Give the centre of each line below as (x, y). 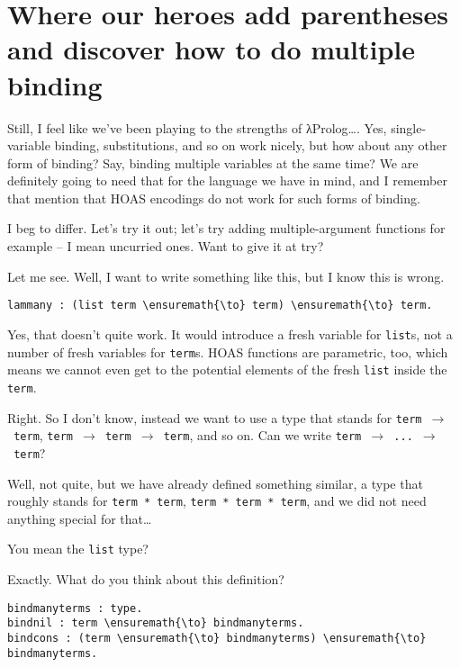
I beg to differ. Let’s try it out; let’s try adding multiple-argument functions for (226, 228)
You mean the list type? (78, 549)
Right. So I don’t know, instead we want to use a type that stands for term (215, 417)
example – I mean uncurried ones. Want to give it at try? (166, 246)
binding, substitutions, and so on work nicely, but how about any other (251, 145)
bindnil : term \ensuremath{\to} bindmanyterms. (156, 623)
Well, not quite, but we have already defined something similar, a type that (215, 483)
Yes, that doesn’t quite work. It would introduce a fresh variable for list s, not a (230, 333)
